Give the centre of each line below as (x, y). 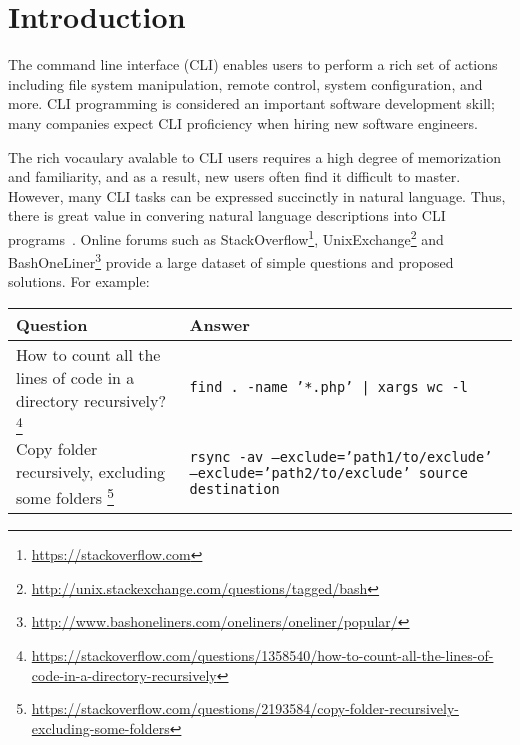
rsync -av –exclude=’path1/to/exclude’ (341, 457)
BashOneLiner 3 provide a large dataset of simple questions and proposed (231, 260)
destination (234, 489)
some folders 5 (65, 496)
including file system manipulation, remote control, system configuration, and (245, 83)
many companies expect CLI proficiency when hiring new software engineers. (243, 122)
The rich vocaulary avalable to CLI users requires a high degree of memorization (254, 156)
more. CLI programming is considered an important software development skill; (251, 103)
